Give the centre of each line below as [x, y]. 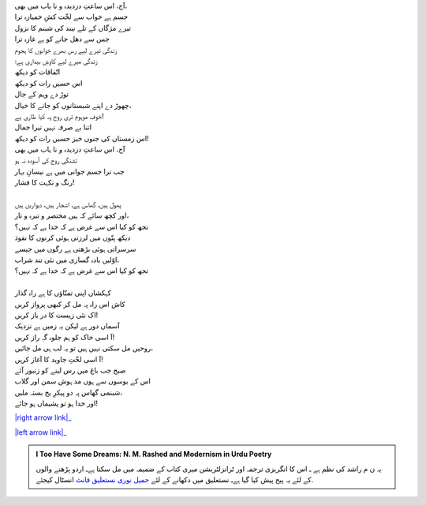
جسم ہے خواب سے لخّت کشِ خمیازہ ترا [71, 17]
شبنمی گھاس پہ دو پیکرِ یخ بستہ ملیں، [68, 392]
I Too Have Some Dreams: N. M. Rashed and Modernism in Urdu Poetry [154, 454]
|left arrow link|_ [41, 432]
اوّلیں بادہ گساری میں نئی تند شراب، [67, 260]
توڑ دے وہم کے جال [42, 94]
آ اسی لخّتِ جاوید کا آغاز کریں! [59, 359]
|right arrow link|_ [43, 417]
